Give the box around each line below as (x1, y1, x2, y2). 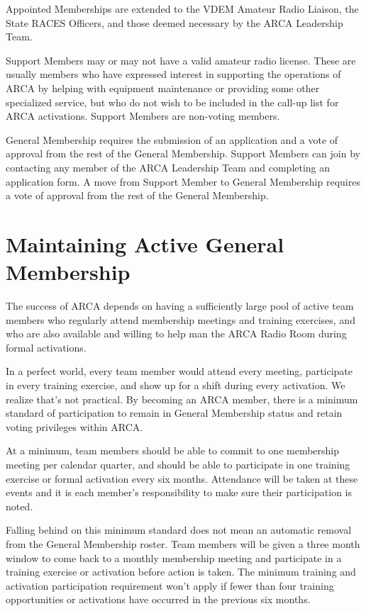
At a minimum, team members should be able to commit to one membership (6, 443, 340, 458)
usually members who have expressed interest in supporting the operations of (6, 67, 341, 82)
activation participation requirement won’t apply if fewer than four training (6, 578, 334, 593)
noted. (6, 498, 33, 513)
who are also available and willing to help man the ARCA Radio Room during (6, 326, 347, 341)
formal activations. (6, 340, 87, 354)
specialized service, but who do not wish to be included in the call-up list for (6, 94, 339, 109)
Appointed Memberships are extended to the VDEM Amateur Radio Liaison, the (6, 1, 359, 16)
